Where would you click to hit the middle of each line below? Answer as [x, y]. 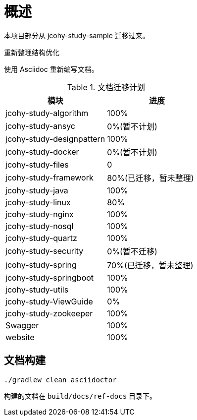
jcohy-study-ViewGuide [49, 301]
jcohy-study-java [37, 190]
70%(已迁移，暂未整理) [150, 265]
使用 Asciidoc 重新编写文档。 [51, 69]
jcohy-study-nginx [40, 214]
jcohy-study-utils [37, 289]
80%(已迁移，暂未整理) [150, 178]
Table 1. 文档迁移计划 [106, 87]
